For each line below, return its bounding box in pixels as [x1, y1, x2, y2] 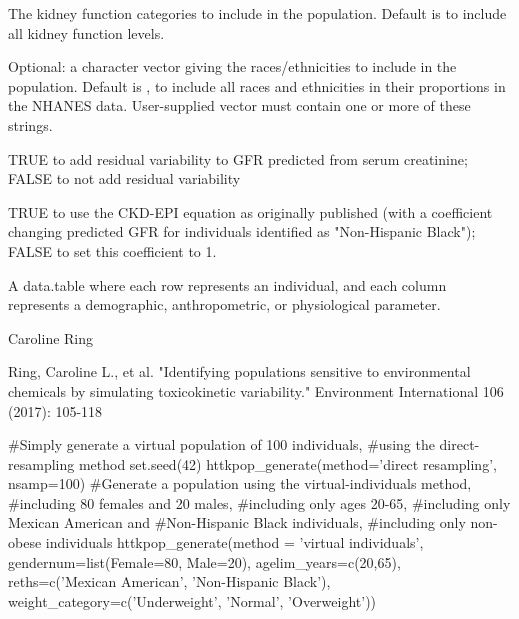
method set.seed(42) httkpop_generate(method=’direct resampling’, [78, 453, 497, 474]
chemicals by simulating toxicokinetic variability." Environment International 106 [8, 380, 504, 401]
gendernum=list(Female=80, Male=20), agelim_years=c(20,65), [8, 551, 401, 572]
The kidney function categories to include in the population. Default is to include [8, 3, 507, 23]
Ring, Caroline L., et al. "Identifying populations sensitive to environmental [8, 361, 471, 382]
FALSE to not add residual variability [8, 168, 241, 189]
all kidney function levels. [8, 22, 165, 43]
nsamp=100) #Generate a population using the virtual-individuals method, [8, 473, 472, 494]
